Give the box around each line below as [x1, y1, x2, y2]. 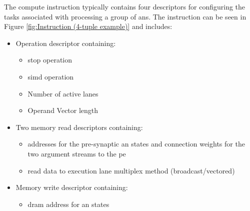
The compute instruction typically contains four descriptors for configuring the [4, 1, 245, 11]
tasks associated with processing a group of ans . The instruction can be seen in [4, 11, 246, 21]
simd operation [27, 71, 74, 81]
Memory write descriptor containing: [15, 182, 128, 192]
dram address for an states [27, 198, 109, 209]
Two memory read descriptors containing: [15, 121, 143, 132]
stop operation [27, 54, 72, 65]
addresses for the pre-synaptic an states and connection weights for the [27, 138, 245, 149]
